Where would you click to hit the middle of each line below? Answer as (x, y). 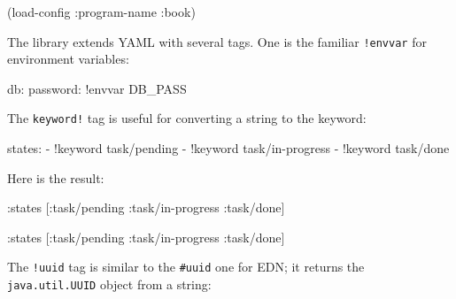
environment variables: (68, 59)
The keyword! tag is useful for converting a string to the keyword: (187, 118)
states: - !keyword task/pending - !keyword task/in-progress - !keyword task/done (228, 148)
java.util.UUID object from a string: (109, 284)
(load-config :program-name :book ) (101, 11)
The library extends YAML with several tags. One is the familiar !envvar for (217, 41)
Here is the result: (56, 177)
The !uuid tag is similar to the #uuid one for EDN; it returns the (186, 267)
